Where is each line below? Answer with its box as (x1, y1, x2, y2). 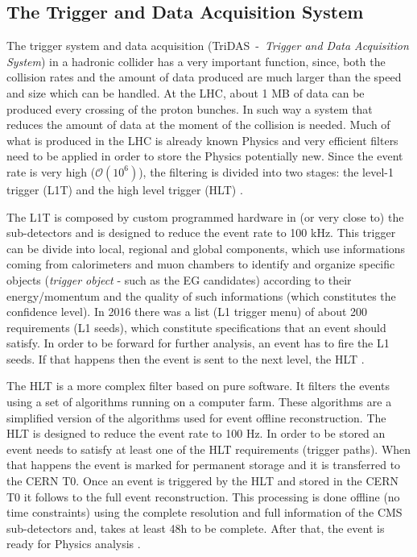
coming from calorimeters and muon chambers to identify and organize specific (6, 256, 395, 272)
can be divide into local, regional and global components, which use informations (6, 239, 406, 256)
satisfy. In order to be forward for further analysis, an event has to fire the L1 (6, 335, 390, 351)
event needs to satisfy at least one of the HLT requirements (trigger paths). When (6, 440, 411, 457)
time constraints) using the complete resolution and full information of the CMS (6, 504, 403, 521)
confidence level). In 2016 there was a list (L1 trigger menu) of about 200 (6, 303, 368, 320)
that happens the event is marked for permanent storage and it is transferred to (6, 456, 401, 473)
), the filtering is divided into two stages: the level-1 (138, 163, 394, 180)
